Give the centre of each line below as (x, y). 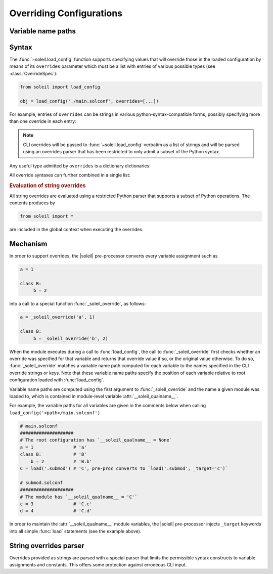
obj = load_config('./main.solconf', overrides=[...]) (89, 101)
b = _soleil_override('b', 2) (71, 338)
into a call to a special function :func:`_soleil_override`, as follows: (78, 304)
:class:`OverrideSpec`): (33, 73)
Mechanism (28, 244)
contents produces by (32, 203)
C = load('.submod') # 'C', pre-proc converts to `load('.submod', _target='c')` (124, 469)
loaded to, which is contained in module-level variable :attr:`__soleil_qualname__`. (94, 396)
